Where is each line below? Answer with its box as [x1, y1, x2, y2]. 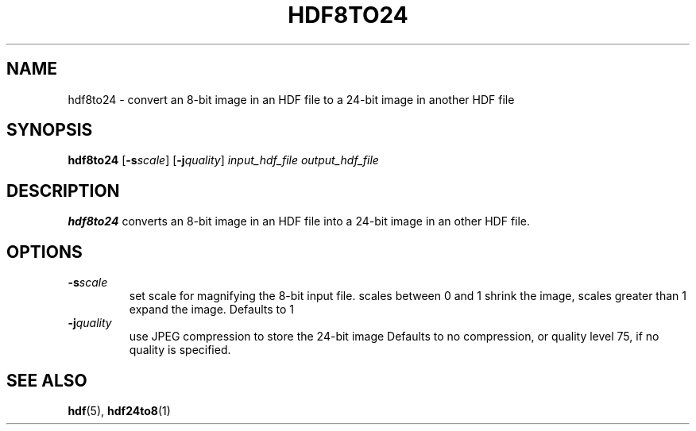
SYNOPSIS [6, 120, 93, 140]
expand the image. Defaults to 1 [129, 302, 295, 317]
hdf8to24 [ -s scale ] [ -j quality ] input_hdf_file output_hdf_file [68, 153, 379, 167]
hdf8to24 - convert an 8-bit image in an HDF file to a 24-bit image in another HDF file [68, 92, 515, 106]
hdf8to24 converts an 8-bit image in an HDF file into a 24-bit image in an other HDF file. [68, 214, 531, 229]
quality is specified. [129, 343, 231, 357]
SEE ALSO [6, 370, 87, 391]
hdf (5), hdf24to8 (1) [68, 403, 171, 418]
